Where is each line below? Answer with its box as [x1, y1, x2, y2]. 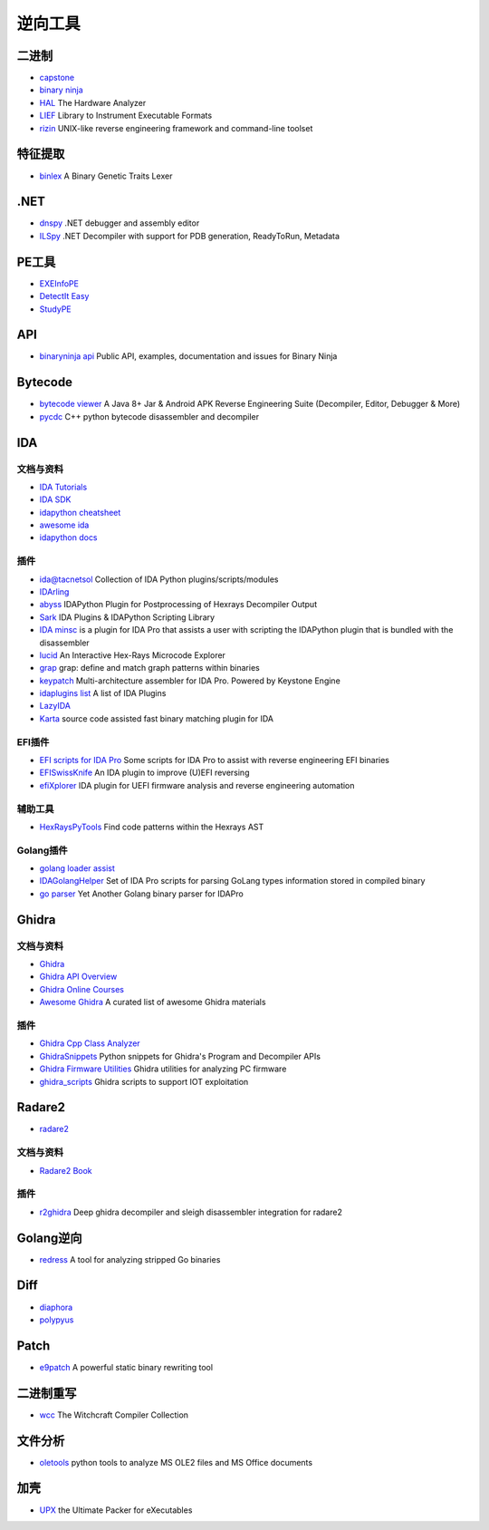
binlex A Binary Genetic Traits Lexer [39, 170, 173, 181]
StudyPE [39, 304, 72, 315]
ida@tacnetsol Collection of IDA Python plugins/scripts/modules [39, 574, 279, 585]
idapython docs [39, 532, 99, 543]
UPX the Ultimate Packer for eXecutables [39, 1505, 193, 1515]
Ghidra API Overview [39, 971, 118, 983]
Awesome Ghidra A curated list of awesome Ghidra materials [39, 997, 266, 1008]
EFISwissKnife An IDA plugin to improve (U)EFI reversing [39, 767, 250, 779]
